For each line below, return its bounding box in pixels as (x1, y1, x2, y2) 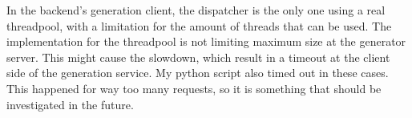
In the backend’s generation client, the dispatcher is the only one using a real (6, 2, 386, 18)
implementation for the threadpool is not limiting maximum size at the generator (6, 33, 406, 50)
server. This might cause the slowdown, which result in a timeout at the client (6, 48, 390, 65)
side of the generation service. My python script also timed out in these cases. (6, 64, 389, 81)
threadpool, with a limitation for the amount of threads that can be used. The (6, 17, 392, 34)
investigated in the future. (6, 96, 134, 112)
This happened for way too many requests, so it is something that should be (6, 79, 382, 96)
